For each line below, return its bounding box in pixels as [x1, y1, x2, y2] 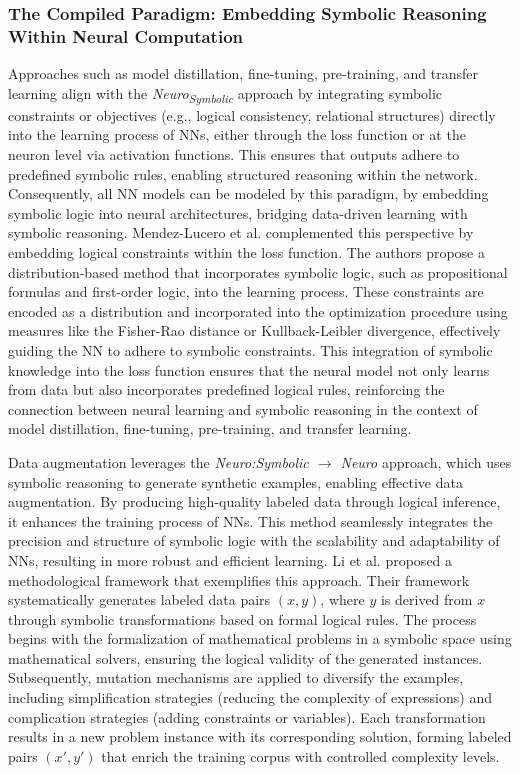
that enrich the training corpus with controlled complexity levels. [101, 745, 500, 766]
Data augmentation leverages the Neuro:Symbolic [8, 451, 309, 472]
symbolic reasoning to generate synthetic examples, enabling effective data [8, 471, 463, 492]
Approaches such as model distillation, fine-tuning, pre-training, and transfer [8, 63, 479, 84]
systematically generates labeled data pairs [8, 589, 271, 610]
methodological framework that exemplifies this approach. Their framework [8, 569, 470, 590]
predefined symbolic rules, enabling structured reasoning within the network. [8, 163, 478, 184]
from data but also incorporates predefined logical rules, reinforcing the [8, 379, 445, 400]
